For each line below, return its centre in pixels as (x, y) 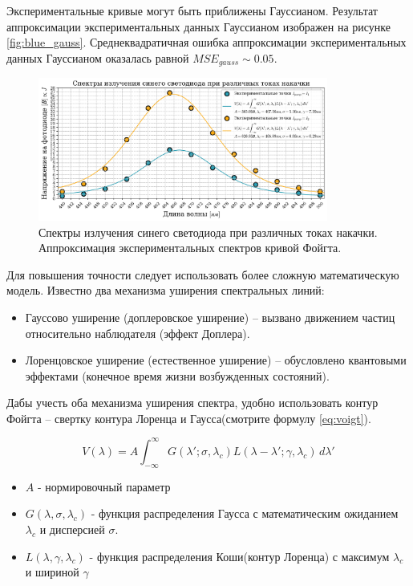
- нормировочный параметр (104, 486)
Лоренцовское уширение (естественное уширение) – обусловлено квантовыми (216, 360)
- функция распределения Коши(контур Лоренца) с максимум (239, 556)
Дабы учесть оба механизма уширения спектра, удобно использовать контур (192, 403)
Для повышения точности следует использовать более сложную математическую (203, 274)
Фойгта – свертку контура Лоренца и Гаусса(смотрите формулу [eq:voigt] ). (189, 418)
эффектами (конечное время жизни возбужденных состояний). (177, 375)
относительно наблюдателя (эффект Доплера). (138, 333)
